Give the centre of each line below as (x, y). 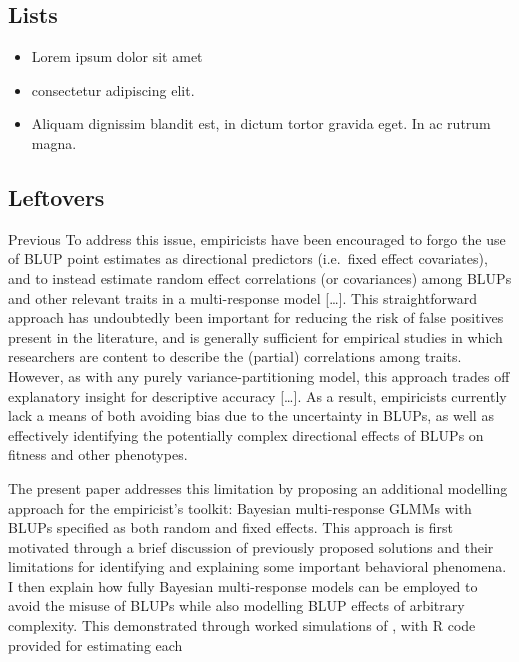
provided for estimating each (95, 644)
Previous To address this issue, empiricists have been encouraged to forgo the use (257, 238)
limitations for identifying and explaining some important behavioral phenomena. (257, 566)
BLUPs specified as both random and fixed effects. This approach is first (230, 527)
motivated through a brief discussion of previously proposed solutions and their (251, 546)
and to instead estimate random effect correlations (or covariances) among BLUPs (260, 277)
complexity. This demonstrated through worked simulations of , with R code (242, 625)
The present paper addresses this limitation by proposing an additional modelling (258, 487)
